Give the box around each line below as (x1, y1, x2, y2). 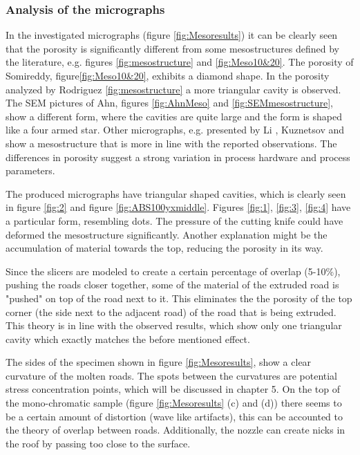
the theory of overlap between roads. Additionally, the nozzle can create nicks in (6, 423, 345, 437)
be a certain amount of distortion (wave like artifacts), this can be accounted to (6, 409, 343, 423)
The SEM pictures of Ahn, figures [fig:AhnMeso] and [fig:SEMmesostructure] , (6, 95, 333, 110)
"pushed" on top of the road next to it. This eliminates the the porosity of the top (6, 290, 352, 305)
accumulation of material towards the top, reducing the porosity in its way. (6, 241, 323, 255)
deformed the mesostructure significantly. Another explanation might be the (6, 227, 328, 241)
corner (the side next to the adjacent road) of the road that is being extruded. (6, 304, 337, 319)
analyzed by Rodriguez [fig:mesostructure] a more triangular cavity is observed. (6, 82, 341, 96)
